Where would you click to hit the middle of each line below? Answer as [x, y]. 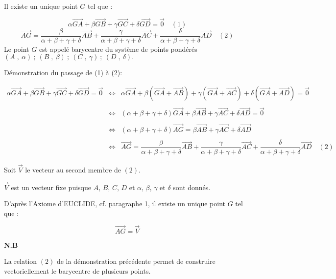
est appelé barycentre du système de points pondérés [118, 49]
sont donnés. [192, 187]
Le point [17, 49]
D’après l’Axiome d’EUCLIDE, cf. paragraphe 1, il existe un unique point [115, 204]
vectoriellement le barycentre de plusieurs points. [77, 271]
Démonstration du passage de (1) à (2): [63, 73]
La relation [21, 261]
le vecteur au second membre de [73, 170]
